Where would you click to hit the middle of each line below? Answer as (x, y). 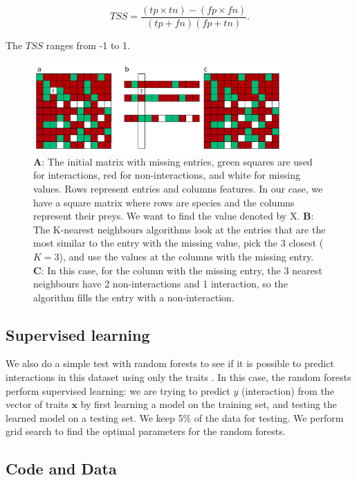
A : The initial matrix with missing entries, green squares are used (173, 161)
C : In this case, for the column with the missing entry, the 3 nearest (178, 270)
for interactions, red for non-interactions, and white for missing (167, 175)
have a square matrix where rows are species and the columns (164, 202)
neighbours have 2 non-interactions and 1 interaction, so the (161, 284)
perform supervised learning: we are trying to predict (118, 390)
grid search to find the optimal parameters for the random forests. (146, 431)
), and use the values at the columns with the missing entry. (186, 256)
